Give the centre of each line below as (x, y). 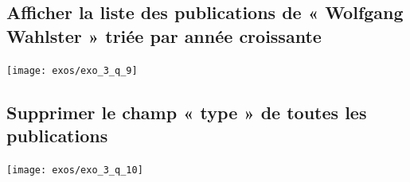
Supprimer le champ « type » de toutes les (187, 112)
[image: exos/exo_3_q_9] (72, 70)
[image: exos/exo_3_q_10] (75, 170)
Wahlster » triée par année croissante (164, 35)
